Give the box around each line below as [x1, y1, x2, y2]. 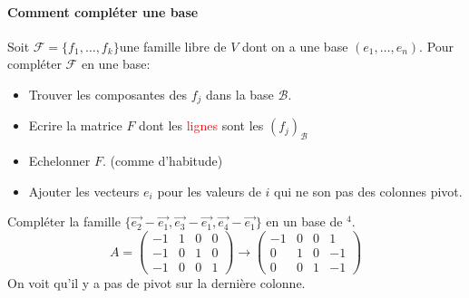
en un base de [266, 212, 343, 231]
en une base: [81, 54, 151, 73]
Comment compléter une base [7, 2, 199, 21]
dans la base [206, 84, 274, 103]
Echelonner [28, 151, 91, 170]
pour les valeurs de [157, 181, 261, 200]
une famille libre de [119, 36, 227, 55]
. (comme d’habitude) [103, 151, 223, 170]
